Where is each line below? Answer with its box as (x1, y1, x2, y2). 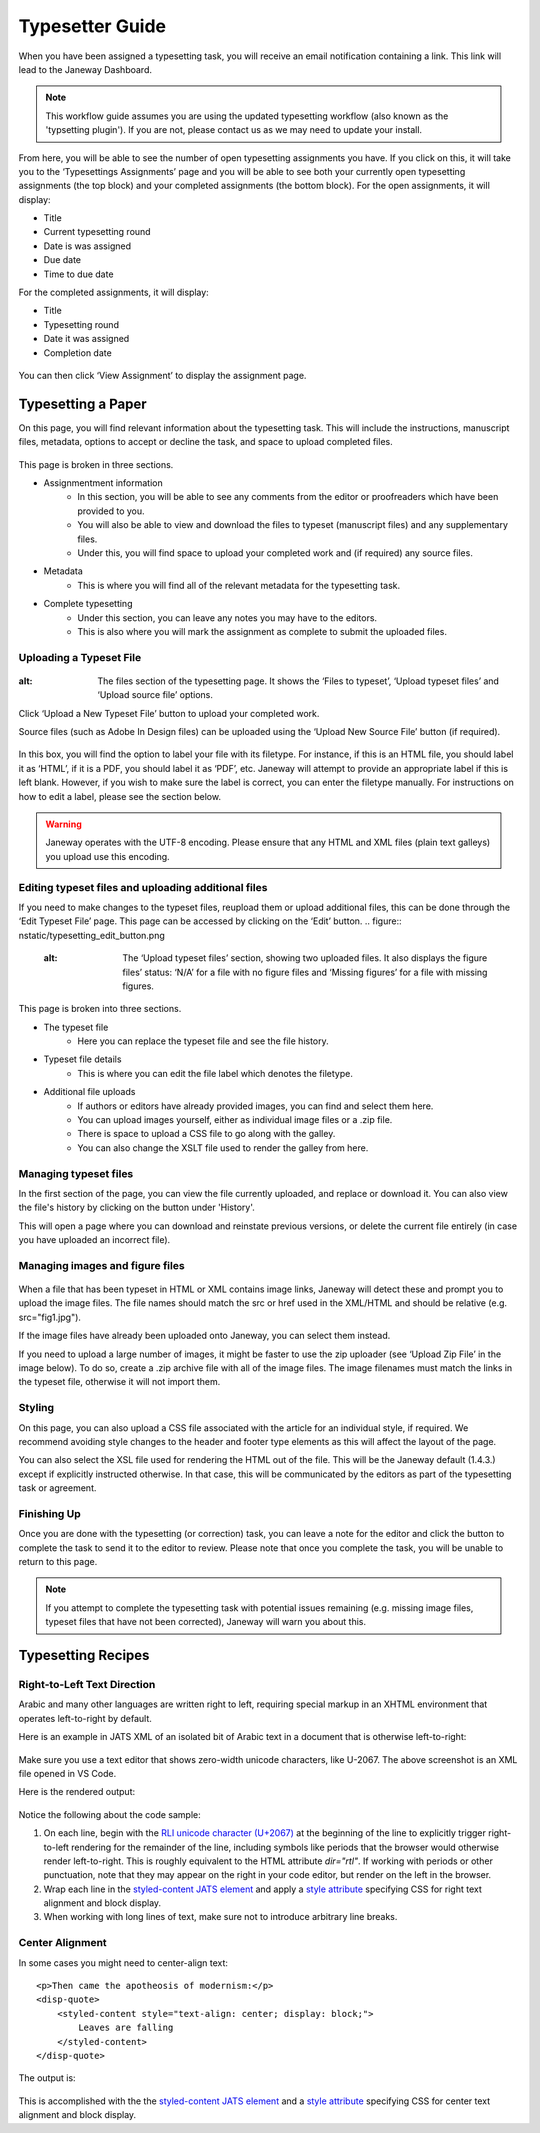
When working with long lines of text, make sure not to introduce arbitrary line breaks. (43, 1911, 398, 1923)
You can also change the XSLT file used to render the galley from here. (77, 1141, 369, 1154)
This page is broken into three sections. (18, 1003, 182, 1015)
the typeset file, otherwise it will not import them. (18, 1376, 221, 1388)
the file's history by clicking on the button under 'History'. (18, 1201, 255, 1214)
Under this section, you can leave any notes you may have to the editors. (77, 611, 378, 624)
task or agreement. (18, 1482, 97, 1494)
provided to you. (77, 505, 145, 517)
